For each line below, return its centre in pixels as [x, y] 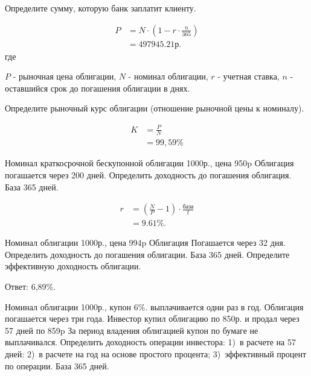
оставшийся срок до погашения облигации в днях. [98, 88]
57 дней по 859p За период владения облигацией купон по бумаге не [132, 330]
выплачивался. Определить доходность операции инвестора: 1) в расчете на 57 [150, 342]
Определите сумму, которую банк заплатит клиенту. [101, 8]
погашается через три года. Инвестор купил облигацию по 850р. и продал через [152, 318]
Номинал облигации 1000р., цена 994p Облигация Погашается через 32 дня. [145, 243]
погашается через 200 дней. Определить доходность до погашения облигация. [148, 175]
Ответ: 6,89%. [30, 287]
